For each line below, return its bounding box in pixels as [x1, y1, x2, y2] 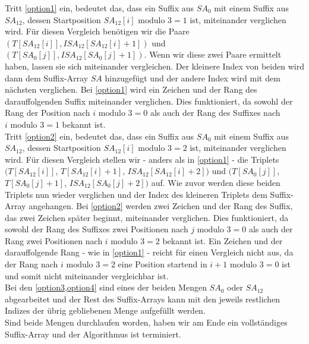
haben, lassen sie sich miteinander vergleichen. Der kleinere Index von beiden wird [5, 59, 304, 72]
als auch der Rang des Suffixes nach [150, 106, 280, 119]
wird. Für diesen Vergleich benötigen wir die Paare [5, 25, 190, 37]
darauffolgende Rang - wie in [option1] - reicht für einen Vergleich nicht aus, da [5, 246, 294, 258]
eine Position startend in [118, 258, 207, 270]
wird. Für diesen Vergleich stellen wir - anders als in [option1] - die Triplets [5, 153, 279, 165]
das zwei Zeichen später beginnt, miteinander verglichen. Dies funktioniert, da [5, 211, 289, 223]
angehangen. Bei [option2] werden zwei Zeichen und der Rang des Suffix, [29, 200, 293, 212]
